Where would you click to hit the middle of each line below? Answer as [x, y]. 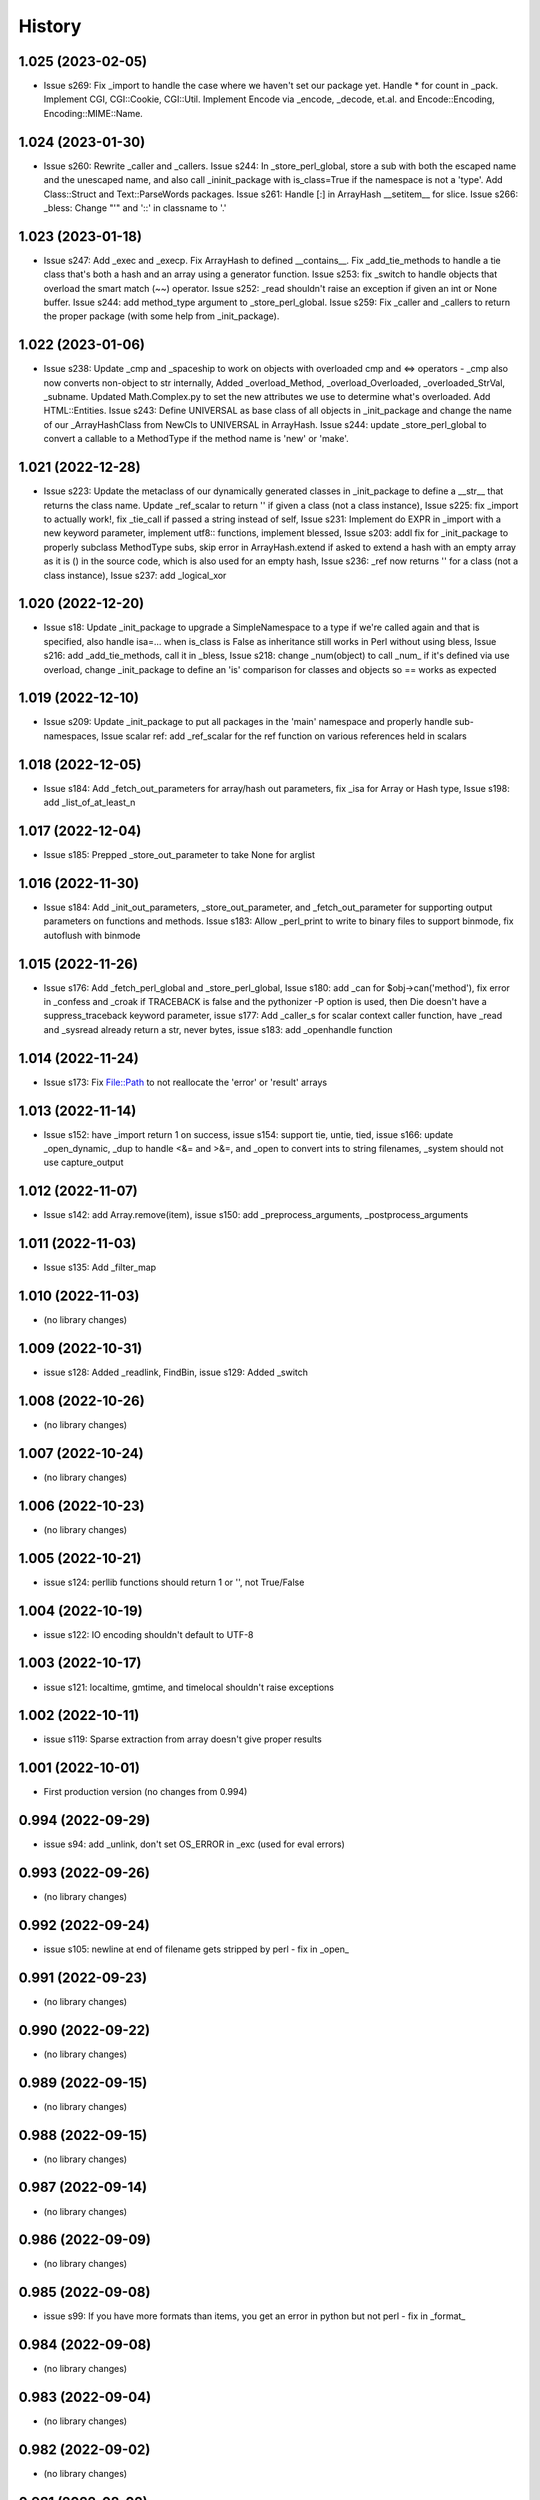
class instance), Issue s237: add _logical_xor [135, 575]
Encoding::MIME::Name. [93, 113]
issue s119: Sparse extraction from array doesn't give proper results [182, 1739]
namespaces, [71, 736]
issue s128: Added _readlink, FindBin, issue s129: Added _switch [176, 1372]
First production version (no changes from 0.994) [145, 1792]
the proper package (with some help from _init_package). [161, 316]
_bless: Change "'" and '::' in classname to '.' [135, 207]
